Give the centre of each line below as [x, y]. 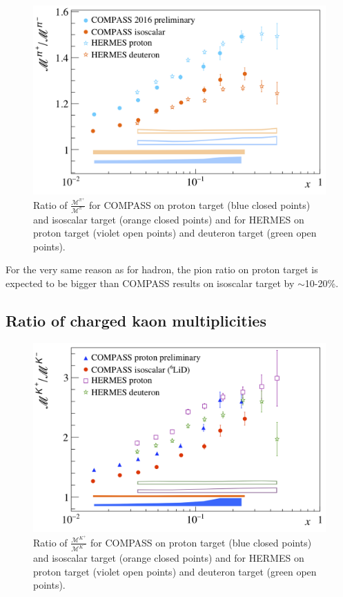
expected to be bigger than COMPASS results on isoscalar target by [150, 283]
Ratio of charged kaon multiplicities [136, 320]
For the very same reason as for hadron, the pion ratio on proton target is [162, 269]
